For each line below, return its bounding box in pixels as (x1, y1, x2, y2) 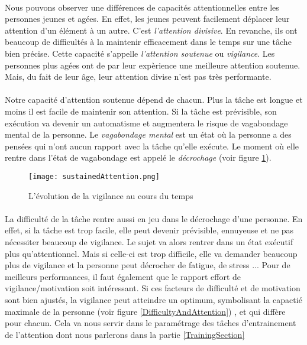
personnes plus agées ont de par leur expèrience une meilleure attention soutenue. (5, 58, 300, 71)
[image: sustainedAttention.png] (28, 172, 160, 181)
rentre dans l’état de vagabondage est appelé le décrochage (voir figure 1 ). (5, 151, 272, 164)
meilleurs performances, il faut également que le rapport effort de (5, 270, 241, 282)
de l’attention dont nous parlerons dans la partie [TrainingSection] (5, 328, 245, 340)
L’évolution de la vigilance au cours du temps (28, 189, 193, 201)
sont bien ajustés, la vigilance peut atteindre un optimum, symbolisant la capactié (5, 293, 302, 305)
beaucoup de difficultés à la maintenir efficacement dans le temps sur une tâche (5, 35, 292, 48)
